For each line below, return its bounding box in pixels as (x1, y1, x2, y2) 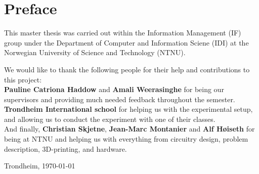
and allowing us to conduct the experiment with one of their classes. (4, 113, 215, 124)
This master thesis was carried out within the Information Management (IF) (4, 27, 241, 38)
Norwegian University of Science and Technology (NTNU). (4, 47, 186, 58)
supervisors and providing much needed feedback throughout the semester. (4, 94, 235, 104)
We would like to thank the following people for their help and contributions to (4, 64, 250, 74)
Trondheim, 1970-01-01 (4, 160, 75, 171)
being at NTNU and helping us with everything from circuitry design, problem (4, 134, 248, 144)
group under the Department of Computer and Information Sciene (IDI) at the (4, 37, 249, 48)
